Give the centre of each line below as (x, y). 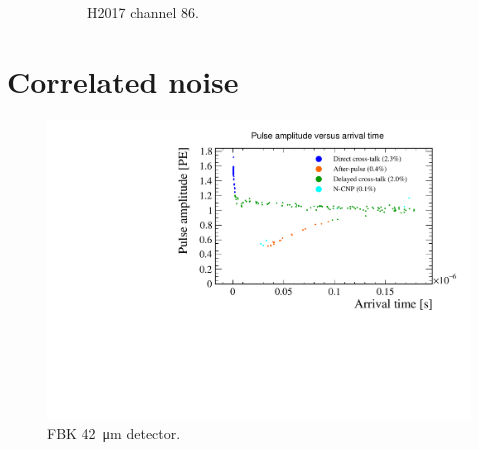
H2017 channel (132, 12)
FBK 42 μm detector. (114, 432)
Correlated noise (123, 80)
